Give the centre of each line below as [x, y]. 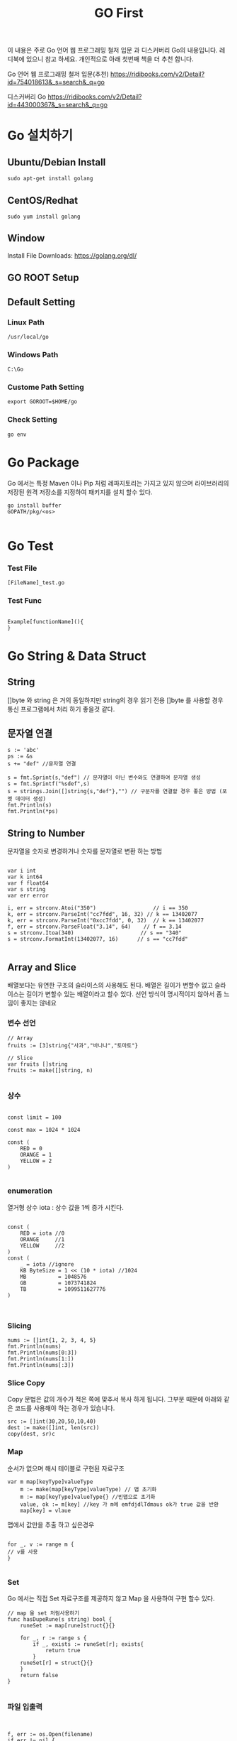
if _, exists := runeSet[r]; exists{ [88, 1644]
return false [39, 1676]
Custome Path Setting [46, 387]
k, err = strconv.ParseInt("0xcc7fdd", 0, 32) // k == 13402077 [105, 921]
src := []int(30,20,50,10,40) [52, 1421]
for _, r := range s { [53, 1638]
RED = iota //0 [42, 1233]
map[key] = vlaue [46, 1510]
